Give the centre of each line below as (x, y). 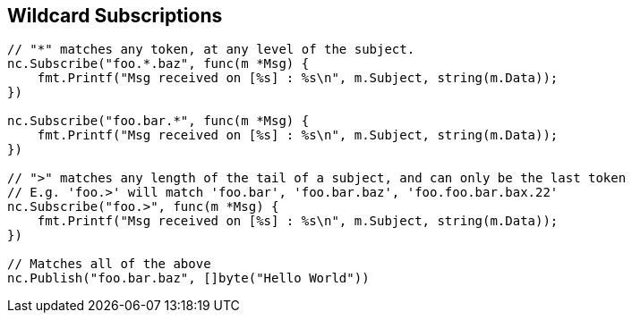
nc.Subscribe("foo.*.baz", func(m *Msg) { (158, 64)
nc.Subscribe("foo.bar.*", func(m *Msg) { (158, 121)
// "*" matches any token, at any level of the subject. (211, 50)
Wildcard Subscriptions (115, 16)
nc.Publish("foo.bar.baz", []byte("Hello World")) (188, 278)
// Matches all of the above (109, 264)
